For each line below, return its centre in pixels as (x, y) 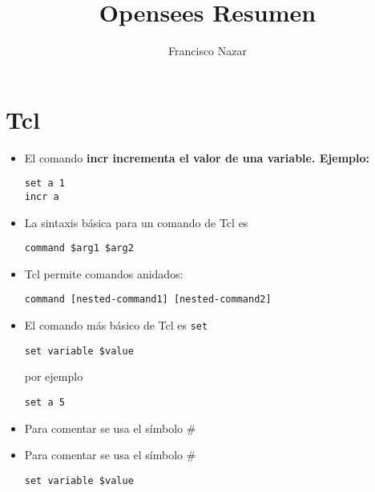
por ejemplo (54, 376)
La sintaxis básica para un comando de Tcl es (136, 222)
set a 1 (44, 184)
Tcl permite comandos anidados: (104, 273)
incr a (42, 196)
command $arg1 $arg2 (79, 248)
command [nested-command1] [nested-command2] (148, 300)
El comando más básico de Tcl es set (116, 325)
